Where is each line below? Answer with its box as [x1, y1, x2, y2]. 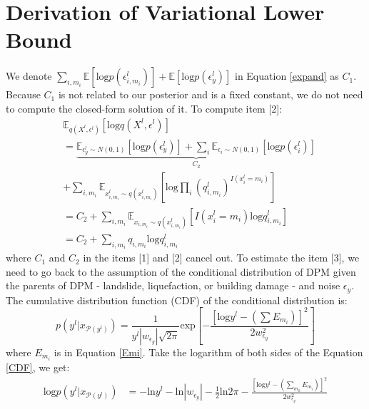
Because [6, 87, 41, 102]
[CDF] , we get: [6, 359, 70, 374]
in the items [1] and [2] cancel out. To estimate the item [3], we [83, 250, 360, 265]
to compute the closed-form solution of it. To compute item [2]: [6, 100, 283, 115]
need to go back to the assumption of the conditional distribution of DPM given [6, 264, 356, 279]
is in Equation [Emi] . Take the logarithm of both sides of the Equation [54, 344, 363, 359]
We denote [6, 68, 52, 83]
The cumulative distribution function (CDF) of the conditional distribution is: [6, 292, 348, 307]
